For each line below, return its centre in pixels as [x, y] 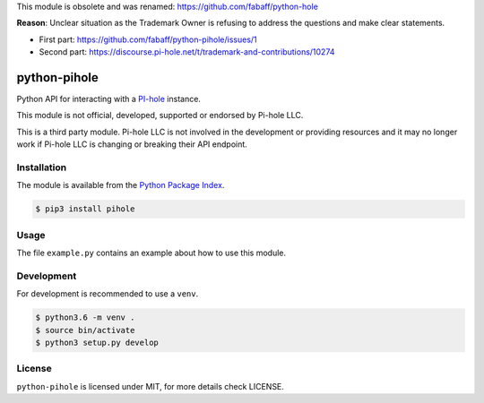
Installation [42, 167]
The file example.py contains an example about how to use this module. [151, 253]
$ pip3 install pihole [85, 209]
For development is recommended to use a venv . [108, 294]
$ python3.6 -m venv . [85, 317]
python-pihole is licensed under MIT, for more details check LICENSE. [150, 386]
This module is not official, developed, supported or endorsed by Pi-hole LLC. [160, 116]
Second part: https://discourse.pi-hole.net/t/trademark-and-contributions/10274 [187, 52]
